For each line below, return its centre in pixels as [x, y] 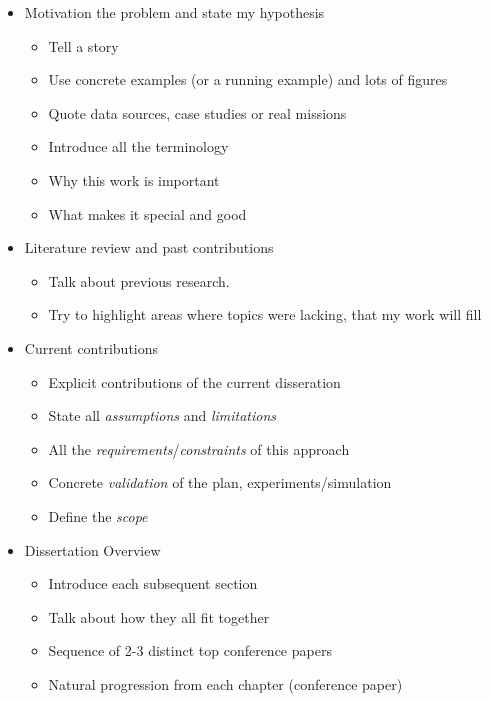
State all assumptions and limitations [162, 415]
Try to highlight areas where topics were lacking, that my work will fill [265, 314]
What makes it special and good [147, 213]
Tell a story [83, 45]
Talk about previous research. [139, 280]
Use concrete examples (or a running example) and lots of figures [248, 79]
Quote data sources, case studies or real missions [197, 112]
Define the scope [98, 515]
